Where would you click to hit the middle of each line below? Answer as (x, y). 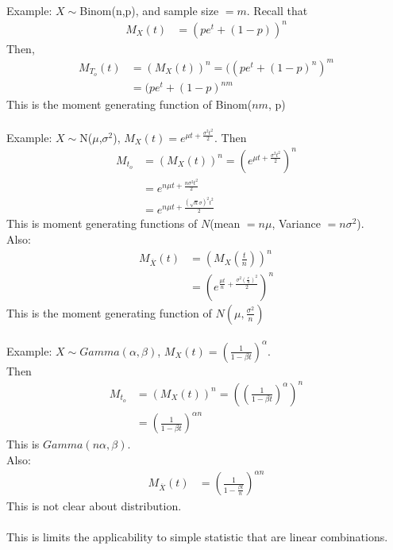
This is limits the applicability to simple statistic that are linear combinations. (197, 537)
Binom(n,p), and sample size (149, 10)
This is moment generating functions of (102, 223)
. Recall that (277, 10)
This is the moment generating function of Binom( (129, 104)
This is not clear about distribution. (94, 506)
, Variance (296, 223)
